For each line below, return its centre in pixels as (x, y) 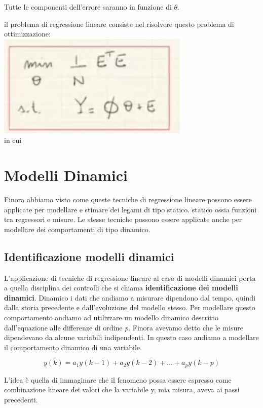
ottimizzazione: (27, 34)
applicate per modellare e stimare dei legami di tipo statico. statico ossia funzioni (130, 209)
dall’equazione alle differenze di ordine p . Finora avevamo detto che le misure (124, 327)
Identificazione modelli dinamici (89, 256)
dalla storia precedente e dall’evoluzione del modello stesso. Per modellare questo (130, 307)
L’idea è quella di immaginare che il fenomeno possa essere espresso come (118, 379)
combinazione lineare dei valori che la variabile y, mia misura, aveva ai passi (122, 390)
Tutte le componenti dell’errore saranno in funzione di (88, 7)
